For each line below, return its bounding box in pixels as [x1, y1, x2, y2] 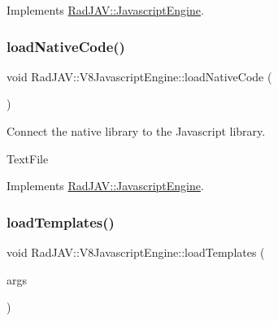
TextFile [7, 150, 49, 167]
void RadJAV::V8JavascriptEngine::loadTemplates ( [7, 244, 265, 260]
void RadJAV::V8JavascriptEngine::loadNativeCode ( [7, 67, 272, 85]
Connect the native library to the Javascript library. [7, 123, 266, 139]
